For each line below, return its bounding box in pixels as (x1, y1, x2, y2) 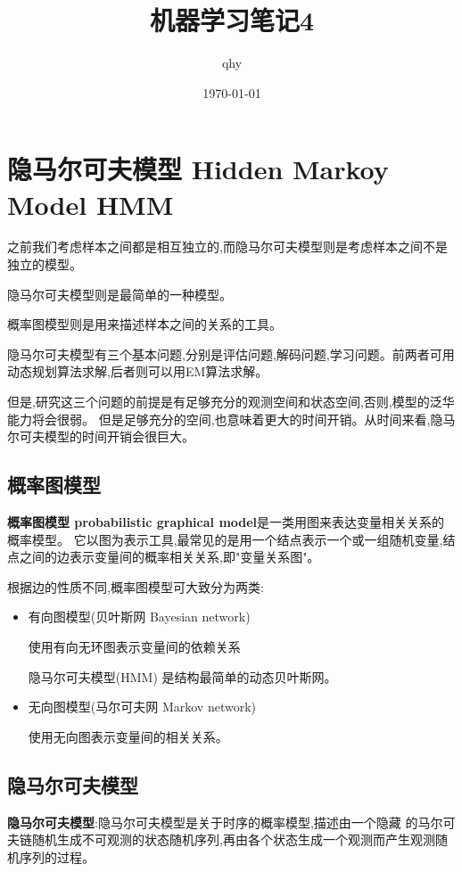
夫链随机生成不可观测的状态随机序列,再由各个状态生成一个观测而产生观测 (7, 830, 435, 849)
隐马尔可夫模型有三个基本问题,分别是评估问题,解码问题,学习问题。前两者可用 (7, 344, 455, 363)
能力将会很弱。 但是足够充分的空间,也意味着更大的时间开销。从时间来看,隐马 (7, 409, 456, 428)
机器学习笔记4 (149, 2, 315, 38)
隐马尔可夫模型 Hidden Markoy (7, 151, 389, 187)
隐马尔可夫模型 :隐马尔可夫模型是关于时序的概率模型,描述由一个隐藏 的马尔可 (7, 812, 456, 831)
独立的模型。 (7, 255, 82, 274)
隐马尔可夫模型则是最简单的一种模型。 (7, 284, 232, 303)
